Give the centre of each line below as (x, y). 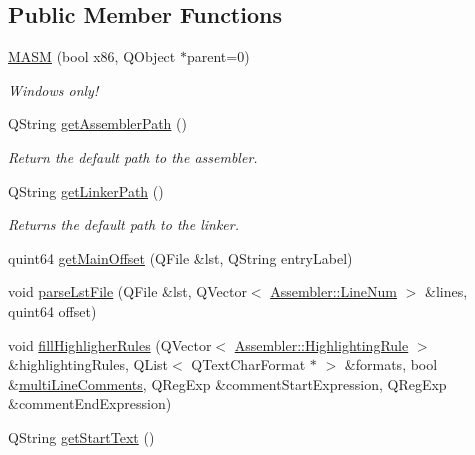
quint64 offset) (52, 310)
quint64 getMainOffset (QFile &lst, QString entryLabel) (180, 257)
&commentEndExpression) (90, 403)
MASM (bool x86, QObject (92, 56)
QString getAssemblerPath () (97, 123)
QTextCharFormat (248, 364)
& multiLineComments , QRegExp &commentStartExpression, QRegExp (227, 383)
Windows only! (53, 89)
